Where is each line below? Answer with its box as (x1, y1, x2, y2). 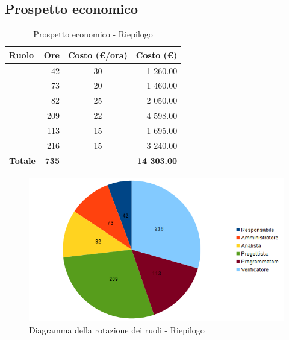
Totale (9, 154, 36, 166)
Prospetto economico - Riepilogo (33, 28, 153, 40)
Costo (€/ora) (67, 48, 128, 61)
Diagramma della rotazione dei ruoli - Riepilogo (29, 323, 205, 336)
